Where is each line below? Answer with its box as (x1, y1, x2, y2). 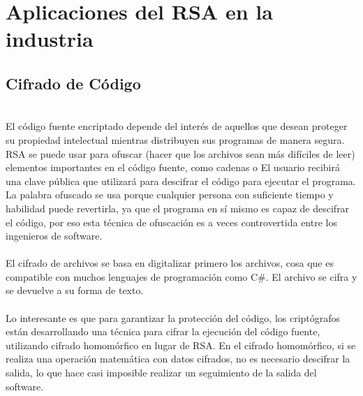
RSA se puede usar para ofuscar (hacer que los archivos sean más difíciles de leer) (6, 146, 355, 161)
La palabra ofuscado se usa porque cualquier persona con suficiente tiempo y (6, 187, 334, 202)
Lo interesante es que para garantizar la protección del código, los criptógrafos (6, 310, 341, 325)
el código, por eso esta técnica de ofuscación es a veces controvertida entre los (6, 214, 337, 229)
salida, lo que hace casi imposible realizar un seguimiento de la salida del (6, 365, 317, 380)
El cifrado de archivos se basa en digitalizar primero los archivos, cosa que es (6, 256, 334, 270)
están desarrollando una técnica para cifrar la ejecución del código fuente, (6, 324, 320, 339)
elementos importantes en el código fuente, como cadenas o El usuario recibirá (6, 160, 340, 175)
